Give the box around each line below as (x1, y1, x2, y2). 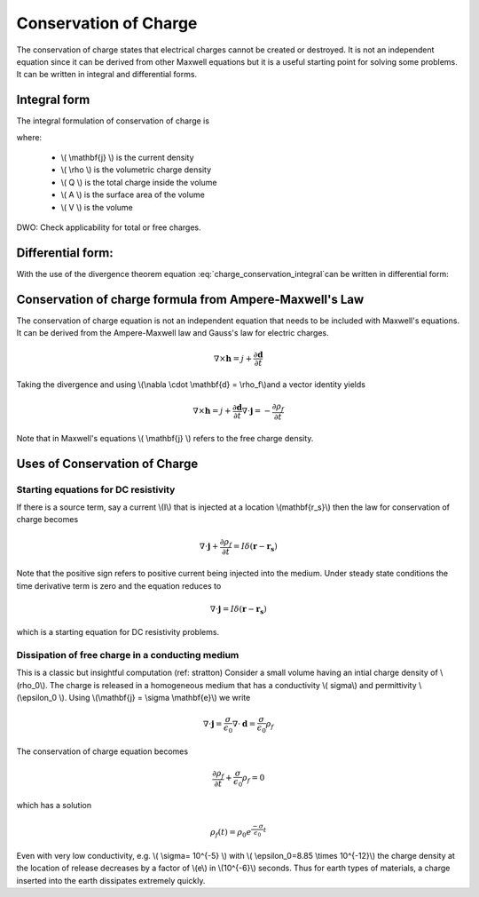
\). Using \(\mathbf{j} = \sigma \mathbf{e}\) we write (59, 693, 251, 703)
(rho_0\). (16, 679, 48, 690)
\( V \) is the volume (60, 202, 133, 212)
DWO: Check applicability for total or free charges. (16, 222, 201, 233)
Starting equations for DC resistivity (16, 483, 176, 496)
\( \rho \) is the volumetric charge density (60, 164, 212, 175)
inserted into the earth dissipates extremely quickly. (16, 875, 206, 885)
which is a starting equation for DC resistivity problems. (16, 627, 220, 638)
